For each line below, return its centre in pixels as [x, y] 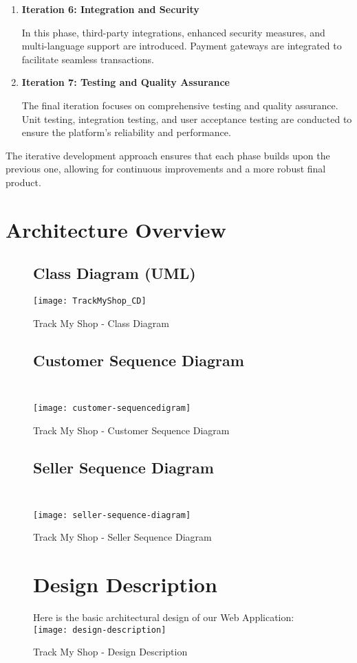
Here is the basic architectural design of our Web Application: [164, 617]
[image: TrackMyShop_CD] [90, 301]
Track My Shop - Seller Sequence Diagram [122, 537]
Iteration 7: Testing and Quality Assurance [126, 82]
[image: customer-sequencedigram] [112, 408]
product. [23, 182]
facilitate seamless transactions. [88, 59]
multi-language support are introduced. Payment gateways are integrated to [182, 46]
